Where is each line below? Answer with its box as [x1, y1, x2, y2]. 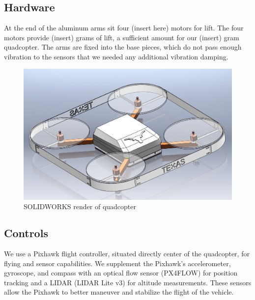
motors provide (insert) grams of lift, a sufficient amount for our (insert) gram [4, 32, 239, 42]
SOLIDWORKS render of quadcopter [24, 201, 137, 212]
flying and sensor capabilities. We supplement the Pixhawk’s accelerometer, [4, 258, 231, 268]
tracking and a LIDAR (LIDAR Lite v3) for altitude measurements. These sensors [4, 277, 252, 287]
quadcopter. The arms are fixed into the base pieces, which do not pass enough [4, 42, 242, 52]
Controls [4, 225, 48, 241]
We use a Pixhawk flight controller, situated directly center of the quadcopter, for [4, 248, 250, 259]
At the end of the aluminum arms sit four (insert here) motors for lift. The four [4, 23, 244, 33]
